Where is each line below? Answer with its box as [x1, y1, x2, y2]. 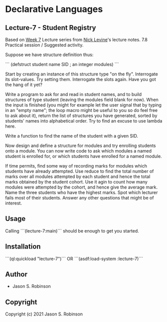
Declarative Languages [5, 3, 103, 15]
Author [5, 270, 27, 278]
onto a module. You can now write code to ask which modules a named [5, 148, 152, 153]
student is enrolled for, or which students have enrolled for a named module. [5, 153, 162, 159]
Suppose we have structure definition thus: [5, 51, 94, 57]
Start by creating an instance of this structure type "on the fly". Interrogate [5, 71, 158, 77]
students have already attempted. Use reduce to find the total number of [5, 168, 154, 174]
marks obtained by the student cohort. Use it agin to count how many [5, 179, 148, 184]
